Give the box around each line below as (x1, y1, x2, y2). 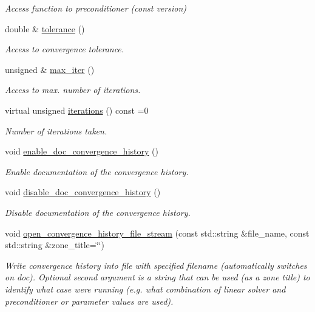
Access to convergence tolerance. (5, 43, 124, 55)
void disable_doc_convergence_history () (5, 185, 161, 198)
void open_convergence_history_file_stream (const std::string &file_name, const (5, 226, 310, 239)
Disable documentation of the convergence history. (5, 206, 191, 218)
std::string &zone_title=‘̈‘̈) (5, 238, 104, 251)
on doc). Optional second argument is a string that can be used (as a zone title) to (5, 271, 310, 283)
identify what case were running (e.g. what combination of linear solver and (5, 282, 286, 295)
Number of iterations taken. (5, 124, 107, 137)
